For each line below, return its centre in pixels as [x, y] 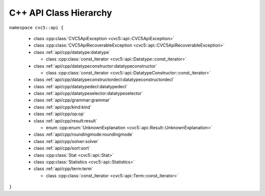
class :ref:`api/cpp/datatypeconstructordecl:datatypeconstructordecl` [104, 80]
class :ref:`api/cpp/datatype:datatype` [72, 52]
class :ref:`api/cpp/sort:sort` [62, 148]
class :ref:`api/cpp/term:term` [63, 169]
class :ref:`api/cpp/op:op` [59, 114]
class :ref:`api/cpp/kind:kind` [63, 107]
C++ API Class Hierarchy [61, 13]
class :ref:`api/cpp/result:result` [66, 121]
